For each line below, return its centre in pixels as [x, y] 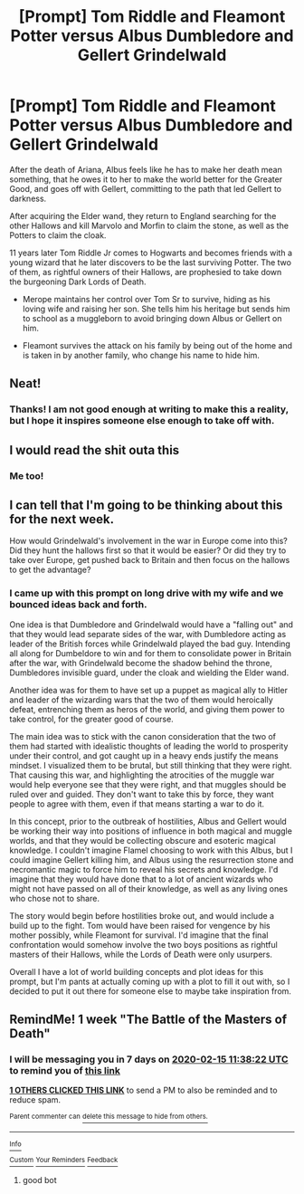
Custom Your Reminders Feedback [64, 1161]
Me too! [27, 475]
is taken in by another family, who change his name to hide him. [141, 355]
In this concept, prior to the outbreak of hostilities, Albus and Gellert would [148, 821]
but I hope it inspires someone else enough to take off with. [142, 421]
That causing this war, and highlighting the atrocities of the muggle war [142, 775]
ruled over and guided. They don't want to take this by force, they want [142, 794]
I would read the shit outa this [95, 450]
